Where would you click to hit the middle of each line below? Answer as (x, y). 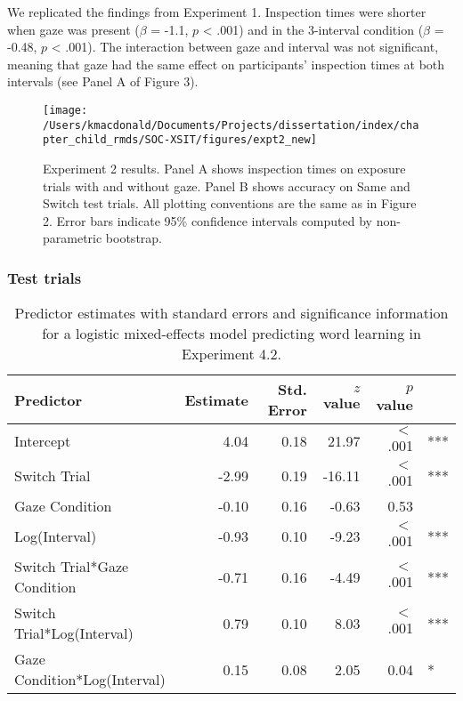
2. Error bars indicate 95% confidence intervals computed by (207, 220)
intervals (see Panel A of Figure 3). (103, 81)
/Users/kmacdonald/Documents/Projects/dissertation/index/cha (231, 125)
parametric (73, 238)
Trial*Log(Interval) (74, 633)
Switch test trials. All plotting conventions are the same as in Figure (230, 203)
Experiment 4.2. (231, 354)
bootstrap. (134, 238)
